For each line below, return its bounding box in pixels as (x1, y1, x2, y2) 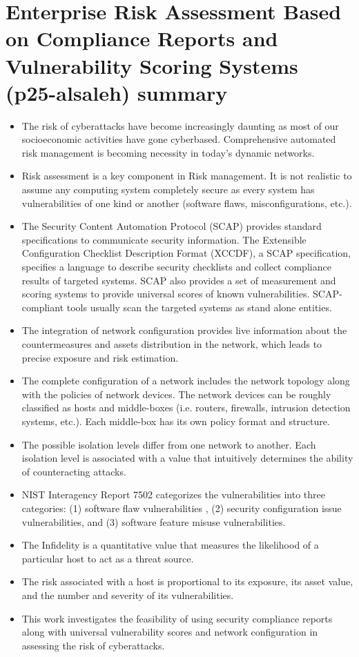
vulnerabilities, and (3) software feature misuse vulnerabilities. (21, 514, 286, 529)
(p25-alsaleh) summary (6, 78, 228, 106)
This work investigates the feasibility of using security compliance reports (21, 611, 333, 625)
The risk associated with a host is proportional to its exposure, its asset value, (21, 574, 353, 589)
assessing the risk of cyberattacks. (21, 638, 165, 652)
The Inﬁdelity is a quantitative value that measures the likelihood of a (21, 538, 319, 552)
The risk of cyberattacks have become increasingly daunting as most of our (21, 118, 339, 133)
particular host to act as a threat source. (21, 551, 194, 565)
